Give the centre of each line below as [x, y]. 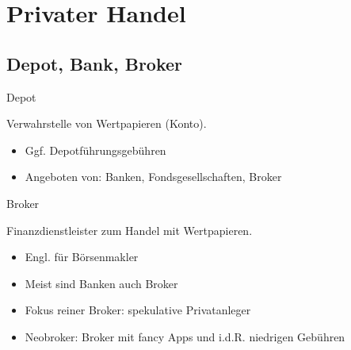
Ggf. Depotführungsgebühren [95, 150]
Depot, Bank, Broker [95, 63]
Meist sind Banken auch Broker [101, 283]
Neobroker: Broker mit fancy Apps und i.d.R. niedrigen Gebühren [185, 336]
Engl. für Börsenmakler [82, 257]
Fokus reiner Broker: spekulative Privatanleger [138, 310]
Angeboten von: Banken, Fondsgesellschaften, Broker [153, 177]
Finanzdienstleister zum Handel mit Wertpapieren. [130, 230]
